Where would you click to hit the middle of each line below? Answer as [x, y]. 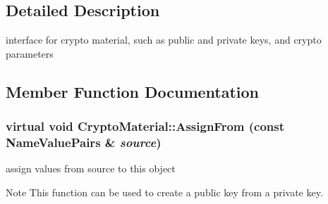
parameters [30, 53]
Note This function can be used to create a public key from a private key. [164, 192]
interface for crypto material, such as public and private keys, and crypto [164, 40]
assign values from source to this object [91, 168]
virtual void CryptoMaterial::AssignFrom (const [145, 126]
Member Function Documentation [133, 91]
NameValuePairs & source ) [84, 142]
